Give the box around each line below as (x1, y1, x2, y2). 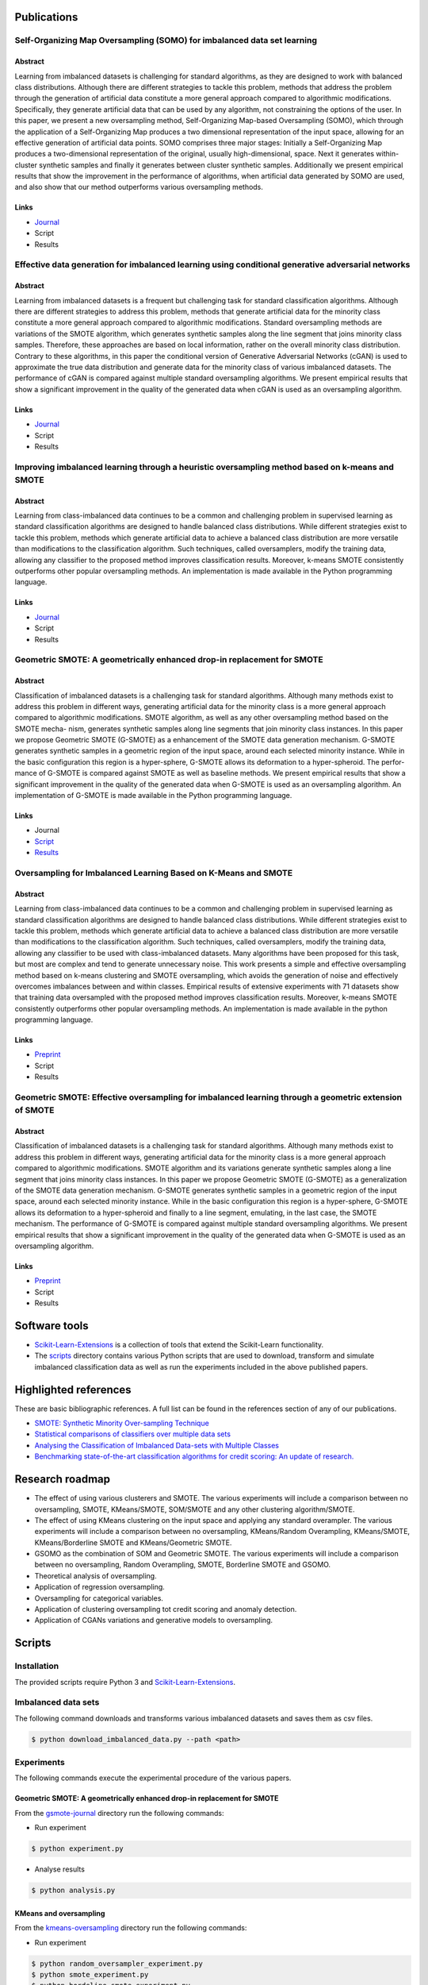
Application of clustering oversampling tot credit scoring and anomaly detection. (34, 1605, 297, 1614)
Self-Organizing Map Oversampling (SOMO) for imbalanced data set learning (14, 35, 317, 46)
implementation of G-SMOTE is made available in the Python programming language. (14, 791, 292, 800)
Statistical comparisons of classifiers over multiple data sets (34, 1429, 231, 1439)
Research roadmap (14, 1473, 111, 1486)
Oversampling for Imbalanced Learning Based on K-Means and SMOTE (14, 867, 293, 878)
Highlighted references (14, 1382, 132, 1397)
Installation (14, 1660, 59, 1671)
